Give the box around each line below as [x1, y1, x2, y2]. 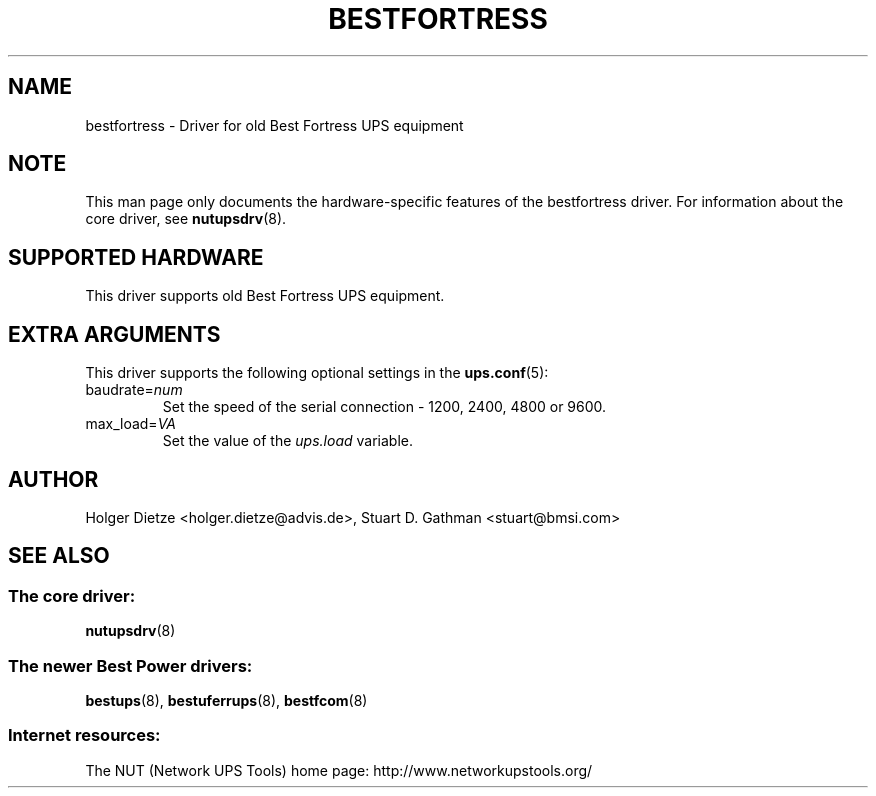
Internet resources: [8, 725, 161, 746]
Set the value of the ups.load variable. [162, 432, 413, 450]
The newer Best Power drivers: [8, 655, 253, 676]
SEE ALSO [8, 543, 110, 569]
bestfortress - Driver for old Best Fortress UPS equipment [85, 116, 464, 134]
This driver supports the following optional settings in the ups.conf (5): [85, 364, 549, 382]
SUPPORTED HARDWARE [8, 244, 264, 270]
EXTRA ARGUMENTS [8, 321, 221, 347]
